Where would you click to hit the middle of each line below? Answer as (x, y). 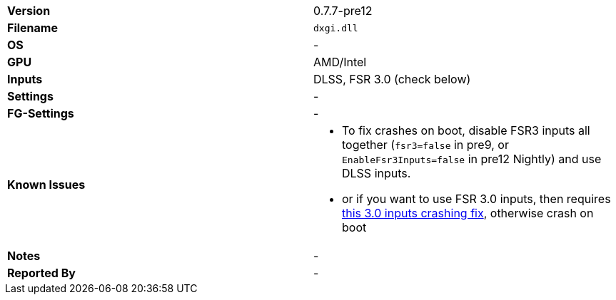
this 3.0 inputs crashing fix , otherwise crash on (468, 213)
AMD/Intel (340, 62)
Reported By (41, 273)
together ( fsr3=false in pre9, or (425, 145)
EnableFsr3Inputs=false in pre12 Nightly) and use (472, 159)
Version (29, 11)
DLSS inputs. (377, 173)
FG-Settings (41, 113)
